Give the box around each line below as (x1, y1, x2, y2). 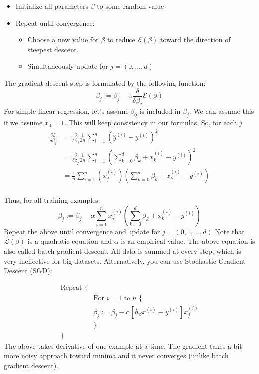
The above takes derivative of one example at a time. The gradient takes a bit (4, 340, 242, 351)
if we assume (4, 117, 43, 128)
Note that (215, 226, 245, 236)
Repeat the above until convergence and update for (4, 226, 160, 236)
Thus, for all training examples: (4, 195, 100, 205)
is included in (139, 106, 181, 116)
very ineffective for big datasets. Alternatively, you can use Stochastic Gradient (4, 255, 246, 266)
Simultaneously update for (27, 61, 108, 71)
